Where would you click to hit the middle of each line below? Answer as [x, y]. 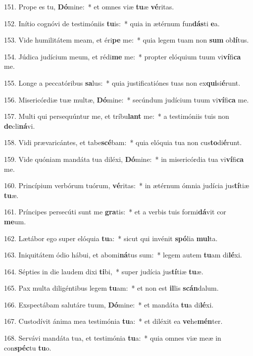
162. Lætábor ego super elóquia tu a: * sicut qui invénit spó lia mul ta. [111, 238]
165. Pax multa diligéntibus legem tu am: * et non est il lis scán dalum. [111, 288]
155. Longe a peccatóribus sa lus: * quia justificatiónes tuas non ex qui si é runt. [122, 82]
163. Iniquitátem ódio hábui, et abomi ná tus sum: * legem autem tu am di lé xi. [123, 255]
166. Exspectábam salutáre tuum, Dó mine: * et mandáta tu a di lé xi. [109, 304]
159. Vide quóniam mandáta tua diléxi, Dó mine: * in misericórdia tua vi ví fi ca [124, 159]
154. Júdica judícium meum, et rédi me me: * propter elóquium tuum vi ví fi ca [123, 56]
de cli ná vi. [20, 126]
